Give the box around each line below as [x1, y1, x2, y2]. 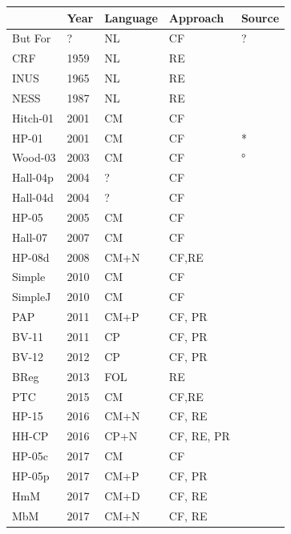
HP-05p [12, 467, 50, 484]
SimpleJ [12, 288, 51, 305]
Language [104, 9, 158, 26]
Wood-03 [12, 149, 56, 166]
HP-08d [12, 248, 50, 265]
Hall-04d [12, 189, 54, 206]
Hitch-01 [12, 109, 55, 126]
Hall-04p [12, 169, 54, 186]
